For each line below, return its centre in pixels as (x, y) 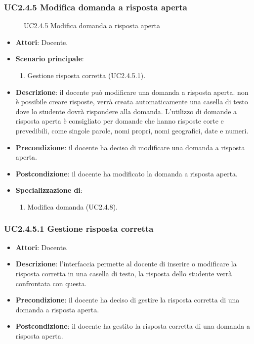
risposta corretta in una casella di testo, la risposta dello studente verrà (124, 273)
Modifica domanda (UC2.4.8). (73, 206)
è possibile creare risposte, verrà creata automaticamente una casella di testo (132, 102)
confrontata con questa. (51, 283)
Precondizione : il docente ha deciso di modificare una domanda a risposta (130, 147)
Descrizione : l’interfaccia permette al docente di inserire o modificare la (126, 264)
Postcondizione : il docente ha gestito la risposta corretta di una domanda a (133, 326)
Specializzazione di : (49, 190)
